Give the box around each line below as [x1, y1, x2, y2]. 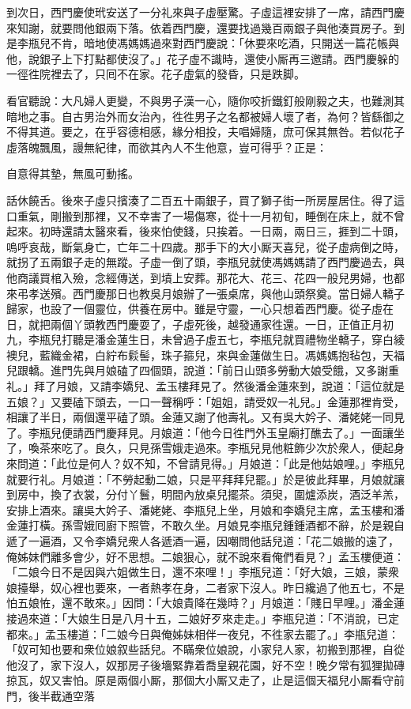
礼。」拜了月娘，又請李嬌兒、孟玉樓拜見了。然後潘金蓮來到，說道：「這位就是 [6, 378, 405, 394]
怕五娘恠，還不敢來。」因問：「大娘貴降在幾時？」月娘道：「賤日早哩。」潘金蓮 [6, 594, 405, 611]
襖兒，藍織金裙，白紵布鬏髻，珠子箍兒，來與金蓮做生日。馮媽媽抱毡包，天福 [6, 346, 405, 363]
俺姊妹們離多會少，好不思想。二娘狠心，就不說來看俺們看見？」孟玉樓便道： [6, 548, 405, 564]
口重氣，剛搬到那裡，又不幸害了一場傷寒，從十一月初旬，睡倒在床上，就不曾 [6, 207, 405, 224]
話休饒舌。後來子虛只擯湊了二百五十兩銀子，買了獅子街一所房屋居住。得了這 [6, 191, 405, 208]
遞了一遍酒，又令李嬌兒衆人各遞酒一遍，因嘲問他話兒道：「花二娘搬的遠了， [6, 533, 399, 549]
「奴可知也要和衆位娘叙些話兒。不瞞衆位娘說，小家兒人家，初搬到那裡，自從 [6, 641, 405, 658]
